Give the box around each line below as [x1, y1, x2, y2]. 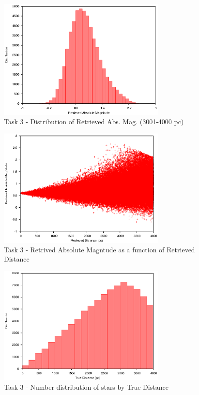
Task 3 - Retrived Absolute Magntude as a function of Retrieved [4, 244, 195, 254]
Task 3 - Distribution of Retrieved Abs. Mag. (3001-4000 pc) [4, 116, 184, 127]
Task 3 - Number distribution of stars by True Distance [4, 381, 168, 392]
